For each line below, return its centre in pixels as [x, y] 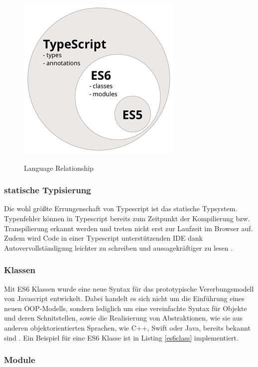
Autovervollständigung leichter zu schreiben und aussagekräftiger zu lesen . [119, 247]
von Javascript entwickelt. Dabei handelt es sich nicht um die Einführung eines [124, 298]
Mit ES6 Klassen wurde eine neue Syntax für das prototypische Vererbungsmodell [129, 288]
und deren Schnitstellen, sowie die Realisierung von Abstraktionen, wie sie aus [124, 318]
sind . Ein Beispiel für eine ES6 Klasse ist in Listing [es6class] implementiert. [121, 337]
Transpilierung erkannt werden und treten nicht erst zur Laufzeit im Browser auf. [129, 228]
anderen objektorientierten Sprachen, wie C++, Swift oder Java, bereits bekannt [127, 327]
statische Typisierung [48, 190]
